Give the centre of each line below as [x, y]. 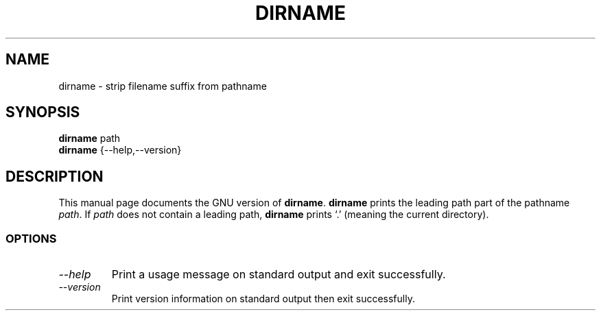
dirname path [90, 138]
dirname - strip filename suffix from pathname [163, 86]
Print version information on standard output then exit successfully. [263, 299]
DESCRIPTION [55, 176]
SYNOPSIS [43, 112]
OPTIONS [31, 238]
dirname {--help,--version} [120, 150]
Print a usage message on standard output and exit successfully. [279, 275]
